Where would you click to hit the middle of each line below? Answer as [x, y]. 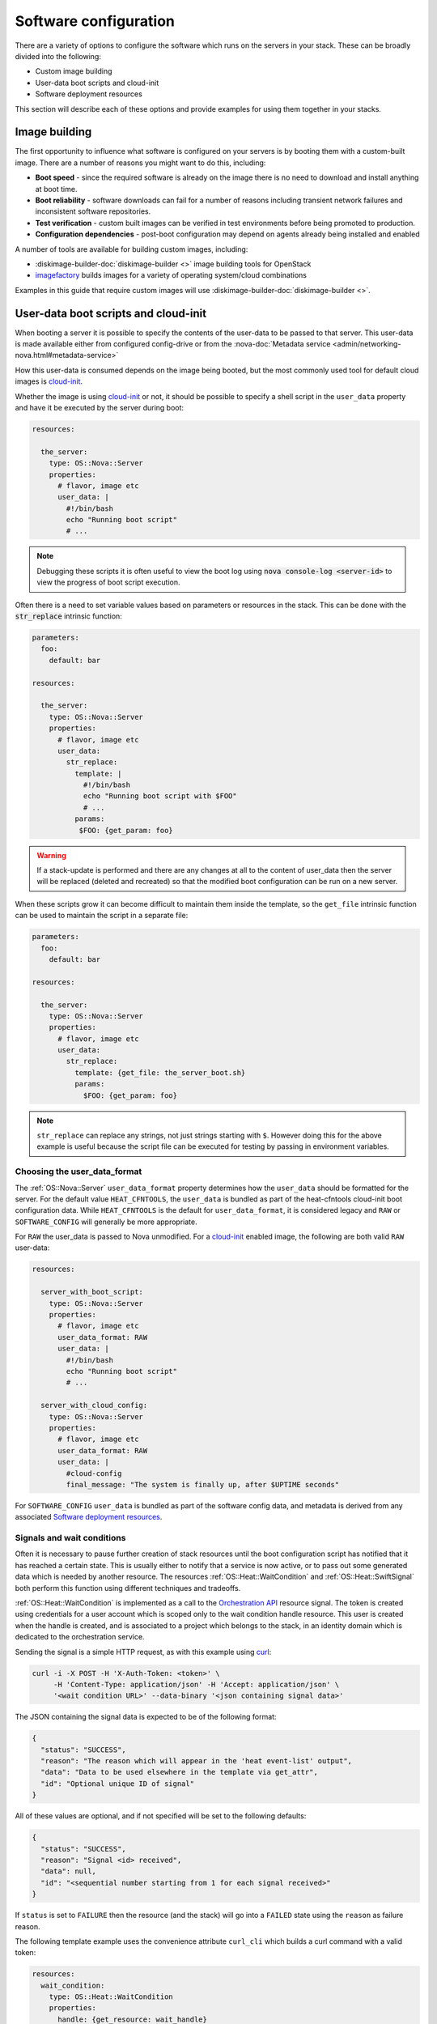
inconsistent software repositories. [93, 211]
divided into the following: [58, 56]
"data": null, [69, 1871]
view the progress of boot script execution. [108, 582]
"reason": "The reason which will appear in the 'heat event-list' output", [196, 1761]
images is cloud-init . [49, 381]
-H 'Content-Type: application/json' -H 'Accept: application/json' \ [196, 1684]
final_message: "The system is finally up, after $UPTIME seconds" [203, 1484]
